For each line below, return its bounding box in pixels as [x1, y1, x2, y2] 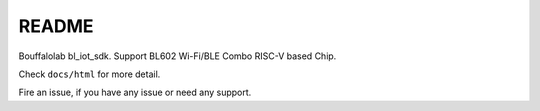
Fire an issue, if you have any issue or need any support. [18, 86, 252, 99]
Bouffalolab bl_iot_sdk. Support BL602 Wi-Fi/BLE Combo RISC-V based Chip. [18, 50, 337, 62]
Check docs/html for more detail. [18, 68, 161, 80]
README [18, 15, 94, 37]
